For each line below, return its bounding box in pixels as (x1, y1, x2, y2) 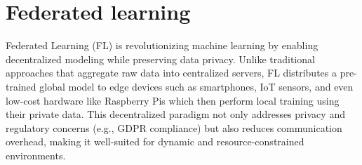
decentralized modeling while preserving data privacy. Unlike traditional (6, 51, 315, 66)
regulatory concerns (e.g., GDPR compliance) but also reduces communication (6, 120, 342, 135)
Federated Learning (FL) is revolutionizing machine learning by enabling (6, 38, 319, 53)
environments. (6, 147, 66, 162)
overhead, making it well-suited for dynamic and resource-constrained (6, 134, 304, 149)
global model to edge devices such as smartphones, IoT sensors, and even (39, 79, 354, 93)
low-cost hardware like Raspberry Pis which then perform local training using (6, 93, 340, 107)
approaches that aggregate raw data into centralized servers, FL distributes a (6, 65, 337, 80)
